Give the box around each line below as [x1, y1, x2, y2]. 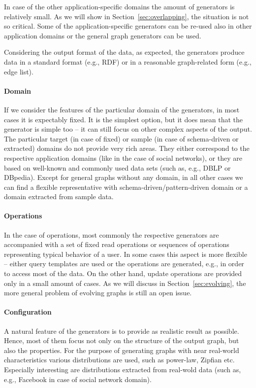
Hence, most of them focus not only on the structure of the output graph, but [4, 335, 239, 346]
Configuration [4, 307, 52, 317]
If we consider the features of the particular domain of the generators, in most [4, 104, 240, 114]
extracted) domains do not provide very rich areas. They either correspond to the [4, 143, 250, 153]
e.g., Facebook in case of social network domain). [4, 374, 152, 384]
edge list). [4, 66, 33, 76]
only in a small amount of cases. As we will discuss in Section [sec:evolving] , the [4, 278, 246, 288]
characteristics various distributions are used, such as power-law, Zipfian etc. [4, 354, 235, 365]
